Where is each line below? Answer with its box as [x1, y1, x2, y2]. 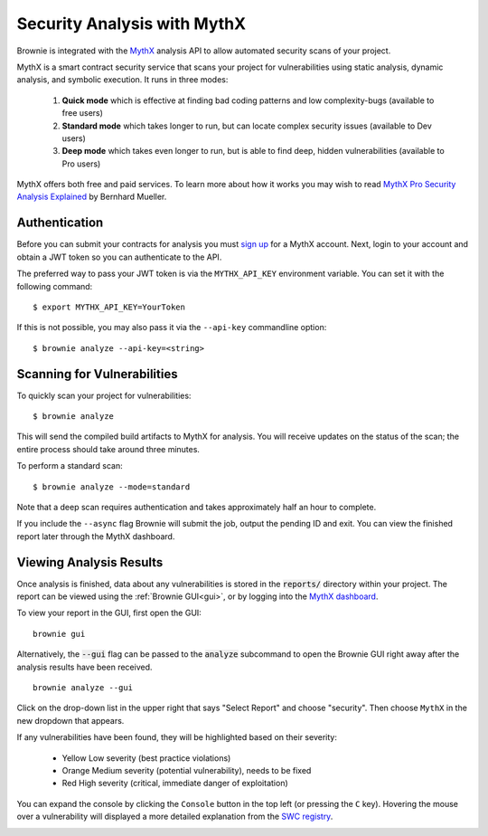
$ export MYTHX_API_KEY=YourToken [33, 301, 185, 312]
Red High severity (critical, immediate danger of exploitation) [61, 778, 288, 789]
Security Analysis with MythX [16, 14, 247, 33]
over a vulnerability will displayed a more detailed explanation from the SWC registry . [16, 811, 333, 822]
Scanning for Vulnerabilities [16, 366, 178, 382]
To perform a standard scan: [16, 461, 123, 471]
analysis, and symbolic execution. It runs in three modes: [16, 74, 229, 85]
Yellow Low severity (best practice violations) [61, 752, 231, 764]
